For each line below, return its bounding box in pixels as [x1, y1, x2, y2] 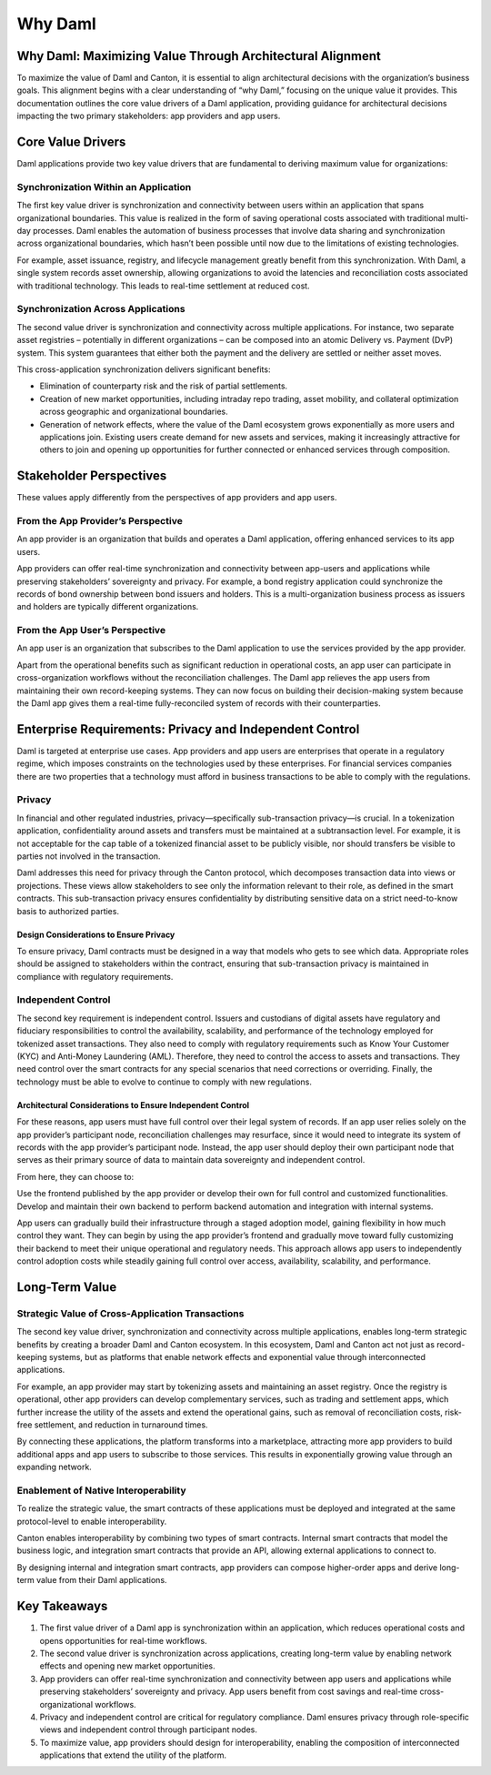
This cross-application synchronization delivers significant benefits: [16, 364, 271, 375]
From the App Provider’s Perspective [16, 514, 184, 527]
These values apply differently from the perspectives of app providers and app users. [16, 492, 337, 503]
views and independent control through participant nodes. [39, 1724, 258, 1735]
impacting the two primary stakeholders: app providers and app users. [16, 110, 281, 122]
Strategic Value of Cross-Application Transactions [16, 1306, 245, 1319]
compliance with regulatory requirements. [16, 971, 174, 982]
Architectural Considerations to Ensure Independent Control [16, 1099, 250, 1110]
